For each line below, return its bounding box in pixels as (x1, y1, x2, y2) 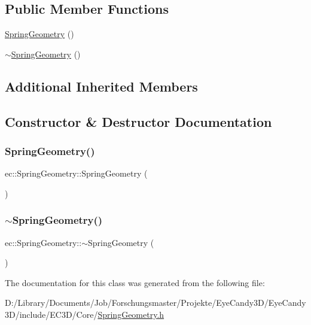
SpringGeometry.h (97, 308, 164, 320)
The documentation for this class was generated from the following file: (5, 276, 265, 288)
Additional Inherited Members (5, 77, 198, 95)
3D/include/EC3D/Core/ (5, 308, 98, 320)
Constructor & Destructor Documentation (5, 112, 272, 130)
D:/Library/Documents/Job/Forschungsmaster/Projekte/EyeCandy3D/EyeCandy (5, 296, 306, 309)
